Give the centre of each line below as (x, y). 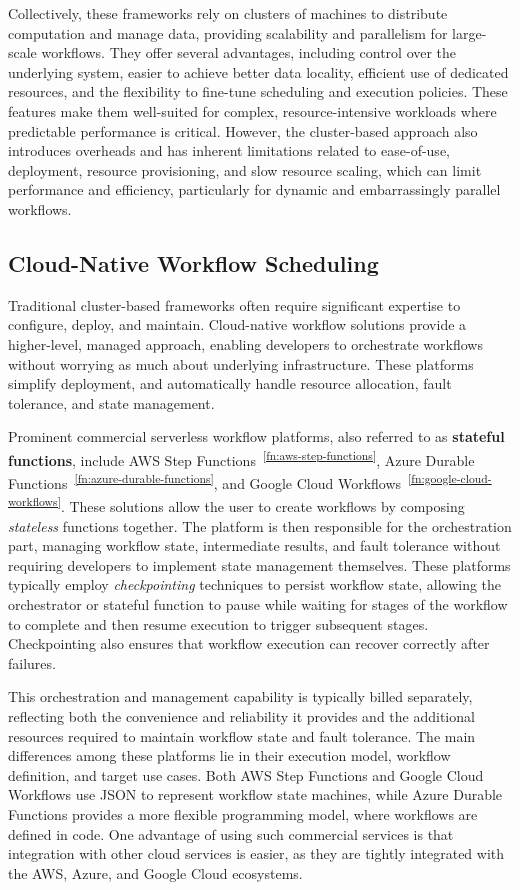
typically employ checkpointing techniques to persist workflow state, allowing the (255, 584)
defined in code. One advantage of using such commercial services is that (231, 833)
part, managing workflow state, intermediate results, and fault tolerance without (254, 545)
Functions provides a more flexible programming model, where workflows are (243, 813)
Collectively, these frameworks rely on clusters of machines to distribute (228, 13)
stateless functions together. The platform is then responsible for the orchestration (260, 525)
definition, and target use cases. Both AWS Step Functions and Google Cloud (246, 774)
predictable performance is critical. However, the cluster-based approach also (243, 130)
